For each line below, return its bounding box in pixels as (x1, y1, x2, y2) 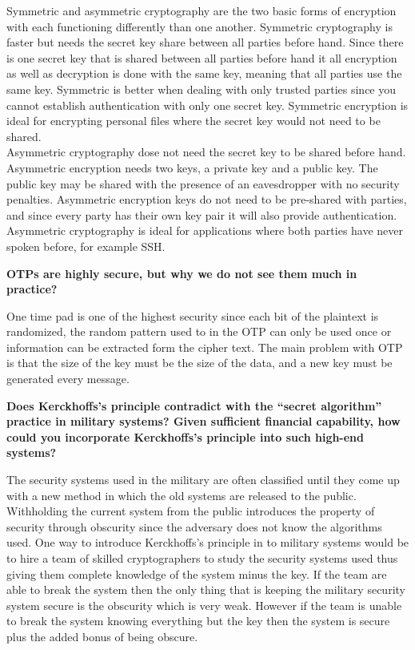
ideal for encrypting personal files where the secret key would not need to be (6, 112, 381, 129)
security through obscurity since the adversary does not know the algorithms (6, 518, 382, 535)
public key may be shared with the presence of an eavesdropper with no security (6, 175, 400, 192)
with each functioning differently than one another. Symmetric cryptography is (6, 18, 393, 34)
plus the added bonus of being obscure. (6, 628, 198, 644)
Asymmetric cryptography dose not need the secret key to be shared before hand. (6, 143, 406, 160)
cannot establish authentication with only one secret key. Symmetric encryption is (6, 96, 409, 113)
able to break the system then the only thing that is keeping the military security (6, 581, 405, 598)
